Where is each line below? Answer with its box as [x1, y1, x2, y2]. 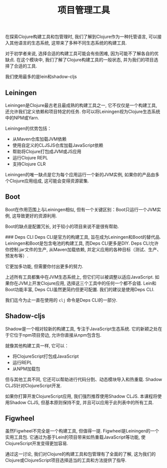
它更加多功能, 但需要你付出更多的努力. [5, 263, 84, 269]
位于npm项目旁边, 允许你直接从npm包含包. [13, 332, 102, 338]
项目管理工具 [57, 4, 110, 16]
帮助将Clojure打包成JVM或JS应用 [12, 148, 81, 154]
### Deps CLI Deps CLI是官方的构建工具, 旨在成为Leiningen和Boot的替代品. [5, 234, 161, 240]
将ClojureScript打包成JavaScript [12, 353, 79, 359]
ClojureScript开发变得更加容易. [5, 441, 68, 447]
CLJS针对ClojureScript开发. [5, 383, 62, 389]
